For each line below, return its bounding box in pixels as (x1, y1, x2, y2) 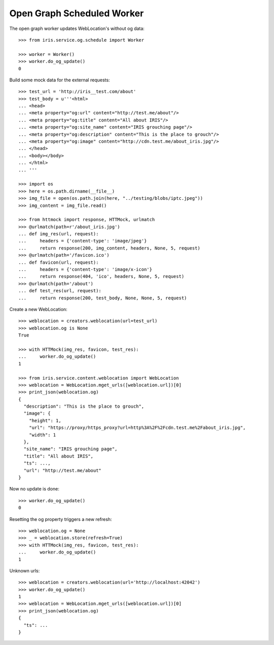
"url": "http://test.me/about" (23, 468, 101, 473)
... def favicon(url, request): (18, 259, 99, 265)
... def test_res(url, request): (18, 288, 101, 294)
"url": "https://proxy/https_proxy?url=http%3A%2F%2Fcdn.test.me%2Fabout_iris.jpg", (28, 425, 246, 431)
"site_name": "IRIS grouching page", (23, 446, 118, 452)
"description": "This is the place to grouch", (23, 404, 145, 409)
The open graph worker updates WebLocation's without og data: (9, 25, 145, 32)
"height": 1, (28, 417, 61, 423)
